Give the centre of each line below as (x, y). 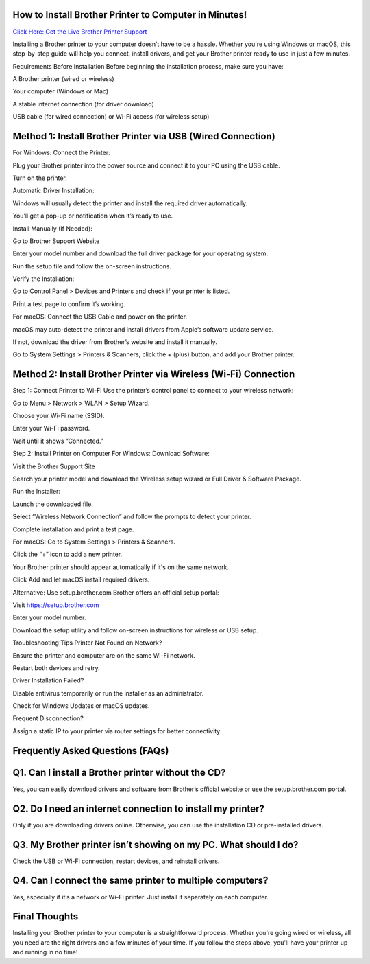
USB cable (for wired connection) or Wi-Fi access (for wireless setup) (111, 117)
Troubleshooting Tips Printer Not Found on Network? (87, 643)
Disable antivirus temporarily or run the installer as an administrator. (108, 693)
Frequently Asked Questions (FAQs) (91, 751)
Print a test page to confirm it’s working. (69, 304)
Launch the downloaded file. (53, 504)
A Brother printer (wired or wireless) (63, 79)
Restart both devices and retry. (57, 668)
